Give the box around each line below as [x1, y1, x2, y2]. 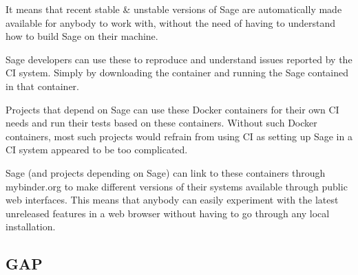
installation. [6, 219, 56, 234]
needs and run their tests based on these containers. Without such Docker [6, 115, 317, 130]
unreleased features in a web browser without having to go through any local [6, 206, 330, 220]
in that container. [6, 78, 80, 93]
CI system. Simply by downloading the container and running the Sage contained [6, 65, 349, 80]
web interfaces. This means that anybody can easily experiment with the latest [6, 192, 339, 207]
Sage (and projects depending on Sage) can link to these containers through [6, 165, 326, 179]
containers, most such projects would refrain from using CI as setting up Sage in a [6, 129, 352, 143]
